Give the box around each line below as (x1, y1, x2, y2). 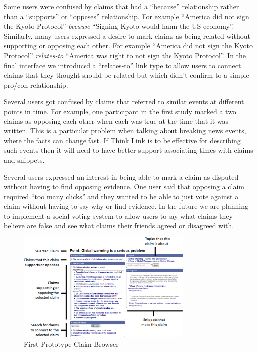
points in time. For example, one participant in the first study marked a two (4, 106, 236, 116)
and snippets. (4, 154, 45, 165)
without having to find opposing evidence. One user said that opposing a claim (4, 181, 244, 192)
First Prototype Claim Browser (24, 339, 119, 349)
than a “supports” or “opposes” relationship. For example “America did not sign (4, 11, 249, 21)
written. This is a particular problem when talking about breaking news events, (4, 125, 246, 136)
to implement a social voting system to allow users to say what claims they (4, 210, 233, 221)
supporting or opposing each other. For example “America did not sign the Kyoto (4, 40, 253, 51)
